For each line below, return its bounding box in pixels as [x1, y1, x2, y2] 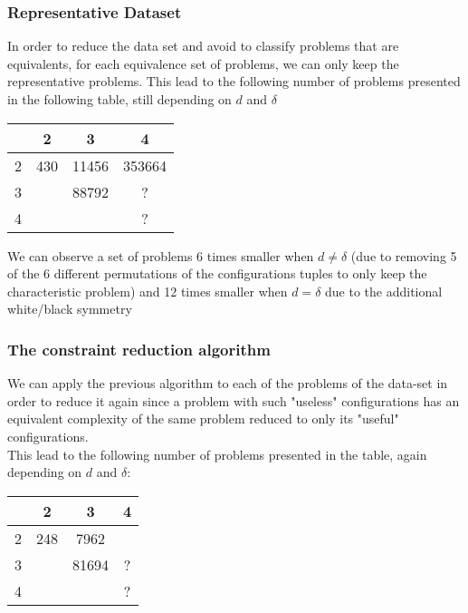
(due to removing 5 [350, 246, 457, 265]
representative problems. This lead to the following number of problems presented [7, 72, 461, 91]
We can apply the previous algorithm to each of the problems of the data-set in [7, 374, 448, 393]
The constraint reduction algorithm [7, 337, 271, 360]
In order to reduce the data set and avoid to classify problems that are [7, 36, 399, 55]
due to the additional [325, 281, 443, 300]
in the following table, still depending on [7, 90, 232, 108]
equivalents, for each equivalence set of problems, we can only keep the [7, 54, 399, 73]
